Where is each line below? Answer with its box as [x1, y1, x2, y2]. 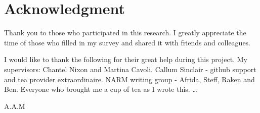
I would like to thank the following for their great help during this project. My [4, 54, 247, 65]
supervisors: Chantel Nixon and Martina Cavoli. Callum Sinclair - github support [4, 64, 256, 74]
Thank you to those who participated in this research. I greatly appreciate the [4, 27, 246, 38]
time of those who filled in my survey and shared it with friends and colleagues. [4, 37, 251, 47]
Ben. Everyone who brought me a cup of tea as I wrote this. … [4, 84, 197, 94]
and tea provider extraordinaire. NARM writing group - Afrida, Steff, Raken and [4, 74, 255, 84]
